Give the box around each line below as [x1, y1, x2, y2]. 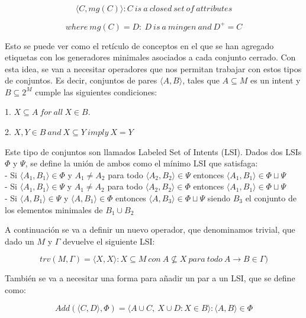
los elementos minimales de [5, 203, 103, 216]
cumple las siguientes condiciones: [35, 85, 157, 98]
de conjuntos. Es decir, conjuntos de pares [5, 74, 157, 86]
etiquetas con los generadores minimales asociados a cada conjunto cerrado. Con [5, 51, 296, 63]
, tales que [182, 74, 220, 86]
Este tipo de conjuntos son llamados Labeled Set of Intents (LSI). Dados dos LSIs [5, 145, 302, 158]
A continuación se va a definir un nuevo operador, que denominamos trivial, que [5, 223, 295, 236]
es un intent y [250, 74, 301, 86]
